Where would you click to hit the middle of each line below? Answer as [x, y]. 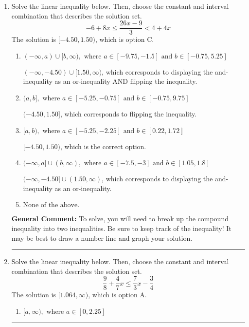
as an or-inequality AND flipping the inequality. [126, 81]
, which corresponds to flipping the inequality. [128, 114]
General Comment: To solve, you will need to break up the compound [120, 219]
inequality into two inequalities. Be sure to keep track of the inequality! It [121, 228]
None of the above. [51, 205]
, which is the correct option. [103, 146]
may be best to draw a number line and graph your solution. [102, 238]
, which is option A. [117, 295]
